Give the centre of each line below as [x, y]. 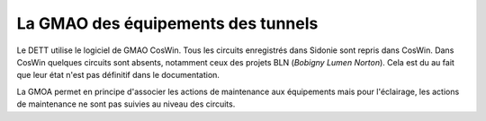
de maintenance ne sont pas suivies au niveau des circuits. [126, 104]
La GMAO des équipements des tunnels [167, 23]
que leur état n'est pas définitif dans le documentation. [118, 75]
